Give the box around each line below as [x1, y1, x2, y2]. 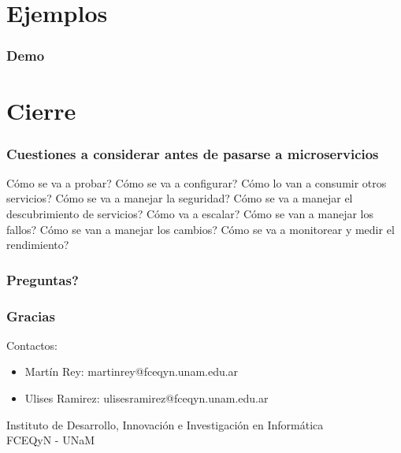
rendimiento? [6, 236, 69, 253]
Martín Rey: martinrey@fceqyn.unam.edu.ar [24, 363, 239, 380]
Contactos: [6, 336, 58, 353]
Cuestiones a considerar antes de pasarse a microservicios [6, 143, 379, 163]
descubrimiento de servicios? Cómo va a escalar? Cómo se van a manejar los [6, 206, 374, 221]
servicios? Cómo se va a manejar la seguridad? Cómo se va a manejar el [6, 190, 353, 206]
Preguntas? [6, 269, 79, 289]
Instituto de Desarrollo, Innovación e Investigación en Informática [6, 416, 324, 433]
